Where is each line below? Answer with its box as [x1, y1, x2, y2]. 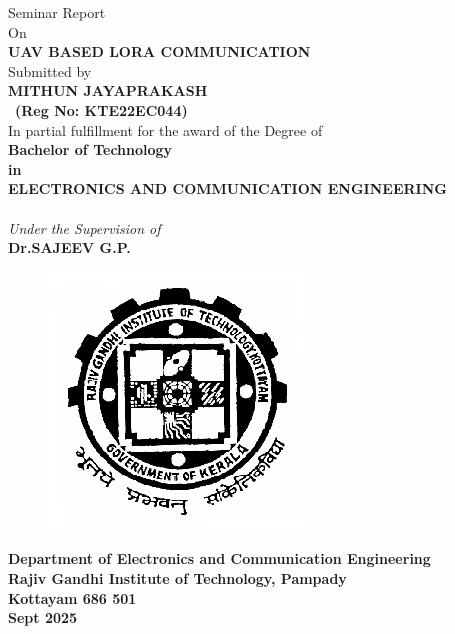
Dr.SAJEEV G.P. [8, 237, 131, 258]
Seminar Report [8, 2, 106, 22]
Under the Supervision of [8, 217, 161, 238]
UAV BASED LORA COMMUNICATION [8, 41, 311, 62]
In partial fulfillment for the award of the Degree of [8, 119, 323, 140]
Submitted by [8, 60, 92, 81]
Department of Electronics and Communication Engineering [8, 548, 431, 569]
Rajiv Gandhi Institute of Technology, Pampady [8, 567, 347, 588]
